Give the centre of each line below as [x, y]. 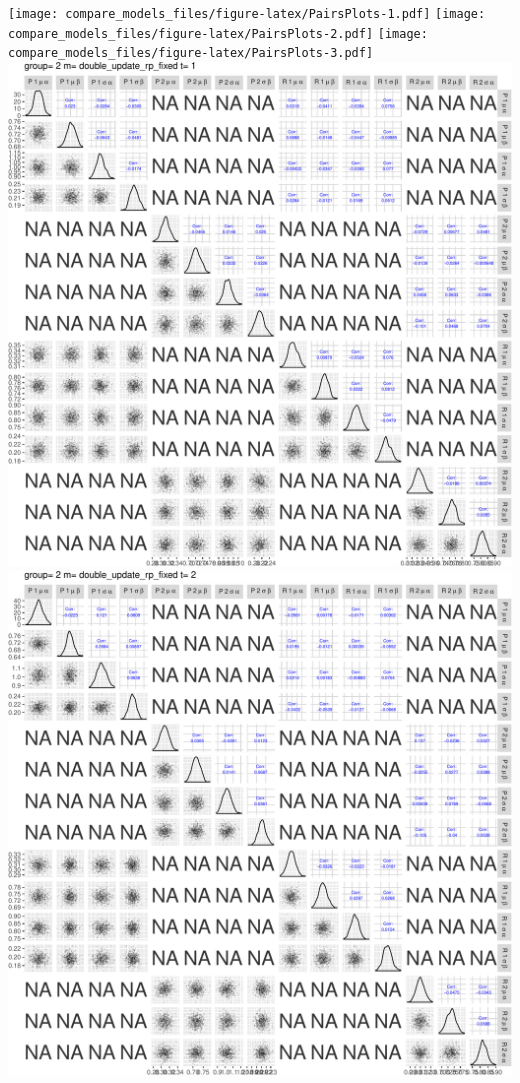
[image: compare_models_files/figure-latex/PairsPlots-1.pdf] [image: [247, 14]
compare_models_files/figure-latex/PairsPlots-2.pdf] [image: [218, 33]
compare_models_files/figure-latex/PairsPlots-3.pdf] [191, 53]
